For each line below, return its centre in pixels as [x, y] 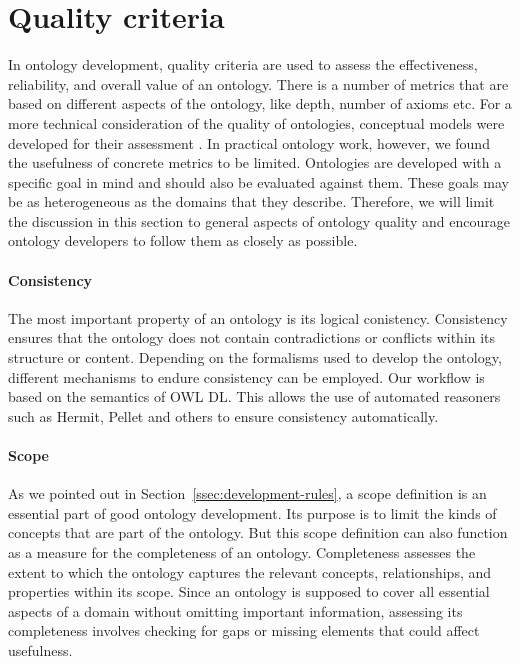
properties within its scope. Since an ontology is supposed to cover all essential [249, 591]
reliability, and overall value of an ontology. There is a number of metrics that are [258, 83]
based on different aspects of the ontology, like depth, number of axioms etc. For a [260, 103]
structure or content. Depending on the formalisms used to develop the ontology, [255, 357]
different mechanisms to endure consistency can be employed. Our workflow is [246, 376]
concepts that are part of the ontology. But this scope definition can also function [258, 532]
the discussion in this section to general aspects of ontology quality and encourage [259, 220]
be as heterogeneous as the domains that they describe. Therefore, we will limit [251, 201]
